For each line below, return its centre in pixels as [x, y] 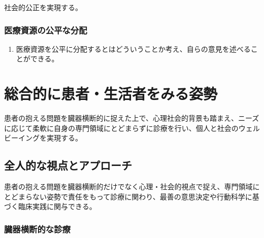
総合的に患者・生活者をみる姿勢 [111, 94]
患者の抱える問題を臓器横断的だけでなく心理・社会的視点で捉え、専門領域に [132, 186]
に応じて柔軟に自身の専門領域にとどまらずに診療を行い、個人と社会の [121, 128]
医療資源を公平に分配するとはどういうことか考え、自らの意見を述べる [133, 48]
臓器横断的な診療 [37, 229]
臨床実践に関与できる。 [57, 206]
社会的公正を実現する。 [43, 7]
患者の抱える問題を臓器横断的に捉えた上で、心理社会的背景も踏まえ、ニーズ [132, 118]
